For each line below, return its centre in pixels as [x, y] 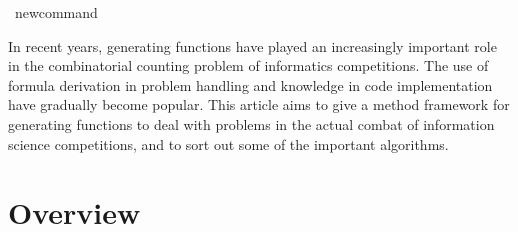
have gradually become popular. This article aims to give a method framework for [259, 104]
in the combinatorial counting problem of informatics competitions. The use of [248, 65]
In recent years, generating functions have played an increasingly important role [252, 45]
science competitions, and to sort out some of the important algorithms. [228, 143]
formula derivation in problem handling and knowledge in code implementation [250, 84]
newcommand [56, 12]
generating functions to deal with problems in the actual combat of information [251, 123]
